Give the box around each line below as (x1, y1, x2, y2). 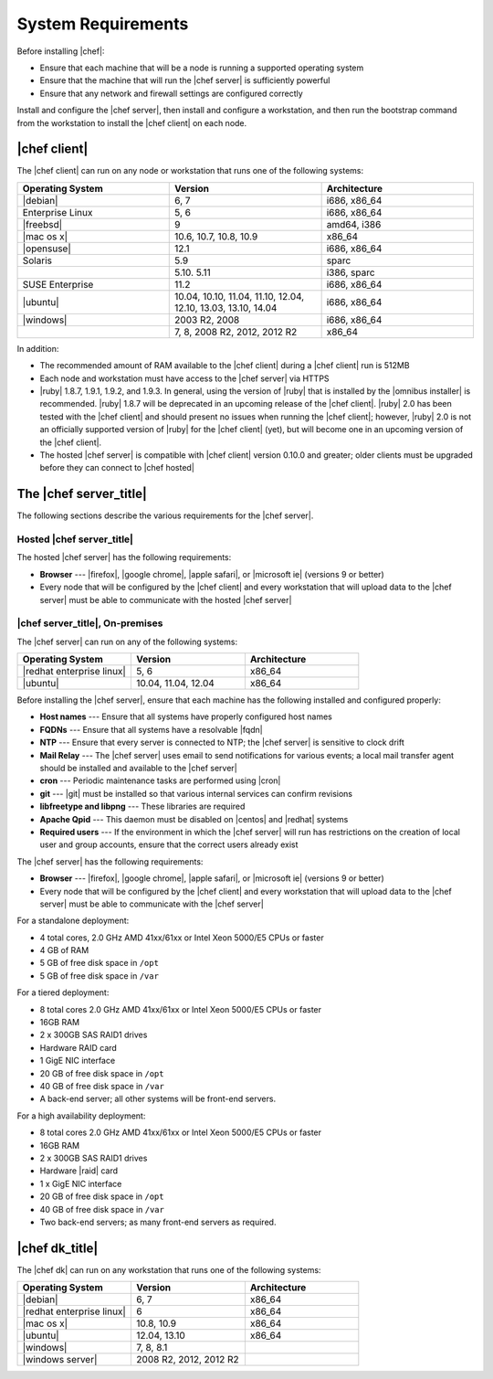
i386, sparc (326, 266, 375, 279)
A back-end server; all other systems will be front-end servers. (39, 1093, 277, 1105)
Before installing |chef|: (16, 46, 105, 57)
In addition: (16, 343, 59, 354)
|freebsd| (22, 217, 63, 230)
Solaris (22, 254, 52, 267)
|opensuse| (22, 242, 72, 255)
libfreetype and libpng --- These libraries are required (39, 801, 246, 812)
